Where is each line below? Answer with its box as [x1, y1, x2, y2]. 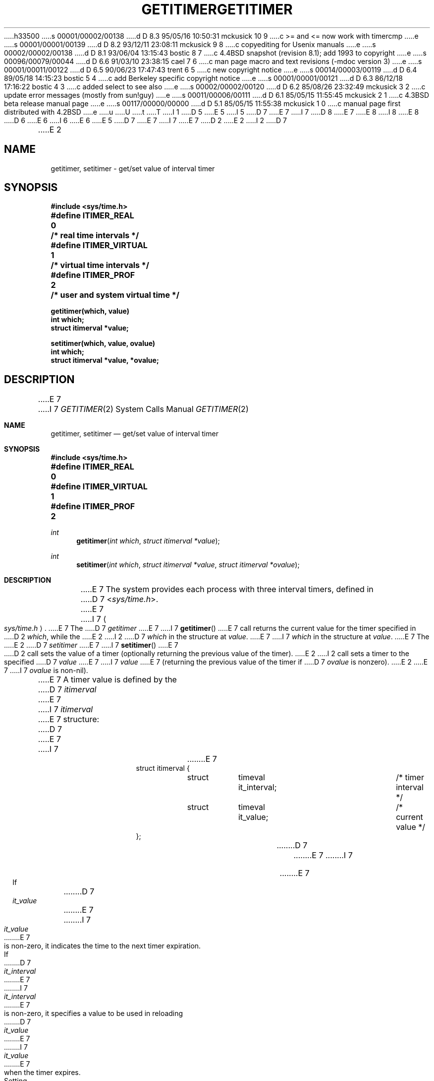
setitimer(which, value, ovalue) [51, 339, 156, 348]
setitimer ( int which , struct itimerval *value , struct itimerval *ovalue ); [76, 560, 300, 569]
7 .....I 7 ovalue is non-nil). [4, 666, 88, 675]
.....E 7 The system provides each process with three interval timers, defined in [80, 584, 374, 595]
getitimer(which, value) [51, 307, 129, 316]
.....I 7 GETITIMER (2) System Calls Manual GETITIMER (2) [38, 404, 249, 414]
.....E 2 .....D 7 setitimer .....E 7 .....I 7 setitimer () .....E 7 [4, 641, 178, 650]
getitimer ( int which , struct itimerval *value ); [76, 537, 220, 545]
